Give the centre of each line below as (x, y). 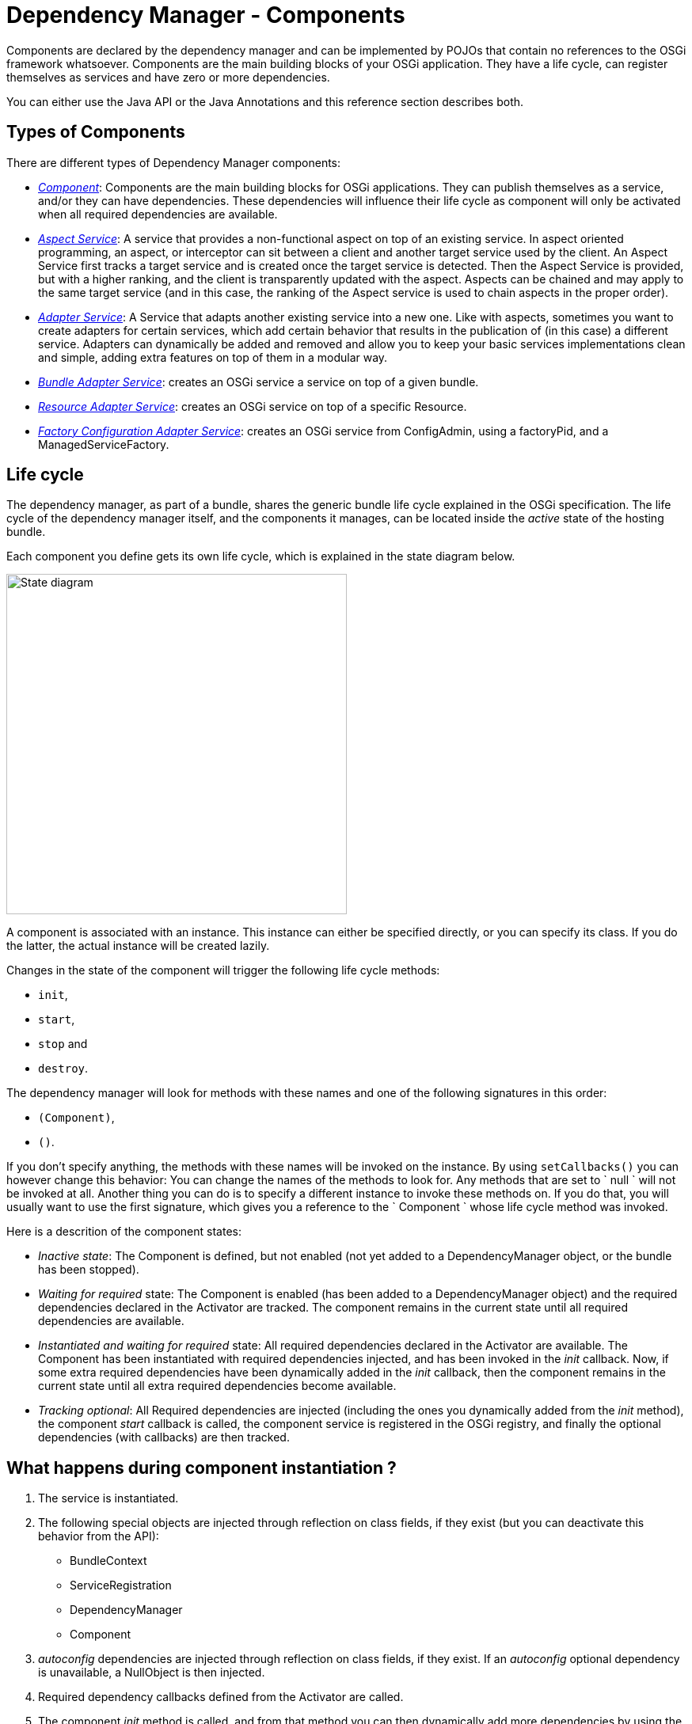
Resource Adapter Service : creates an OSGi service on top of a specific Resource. (253, 406)
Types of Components (96, 132)
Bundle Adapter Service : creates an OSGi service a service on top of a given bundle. (259, 382)
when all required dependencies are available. (158, 214)
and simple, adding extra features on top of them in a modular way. (213, 357)
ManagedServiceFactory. (104, 444)
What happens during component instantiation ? (202, 1468)
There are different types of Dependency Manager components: (174, 162)
